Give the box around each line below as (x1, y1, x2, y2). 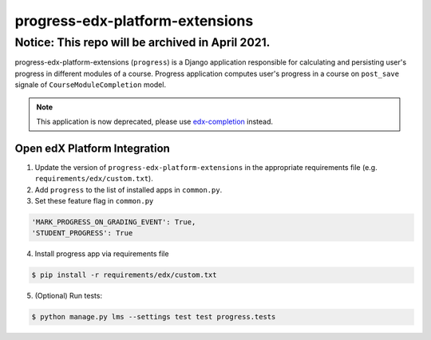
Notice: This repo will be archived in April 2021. (14, 35, 271, 49)
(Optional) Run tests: (34, 291, 103, 301)
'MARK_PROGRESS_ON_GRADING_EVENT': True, (31, 218, 196, 227)
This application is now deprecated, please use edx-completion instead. (36, 117, 274, 126)
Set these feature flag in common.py (34, 196, 154, 206)
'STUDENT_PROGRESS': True (31, 228, 133, 238)
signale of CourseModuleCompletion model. (14, 80, 167, 89)
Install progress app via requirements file (34, 249, 169, 259)
